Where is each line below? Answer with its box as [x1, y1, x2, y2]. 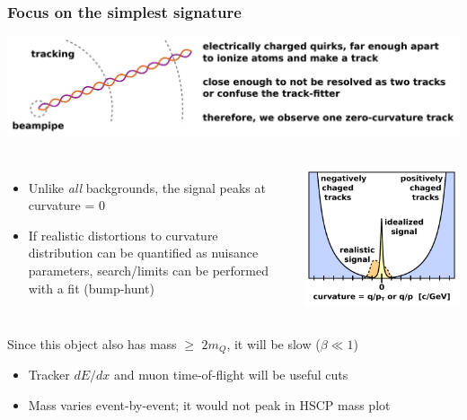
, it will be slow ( [226, 334, 321, 353]
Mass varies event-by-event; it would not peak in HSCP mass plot [28, 395, 391, 414]
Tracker [28, 365, 70, 384]
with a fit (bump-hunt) [28, 278, 154, 297]
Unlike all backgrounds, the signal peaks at [28, 178, 266, 197]
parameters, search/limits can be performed [28, 260, 269, 279]
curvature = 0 [28, 196, 106, 214]
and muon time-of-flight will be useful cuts [114, 365, 348, 384]
